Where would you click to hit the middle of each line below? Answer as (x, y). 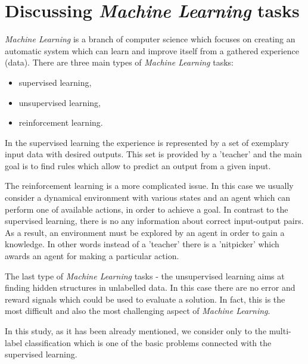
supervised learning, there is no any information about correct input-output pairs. (154, 221)
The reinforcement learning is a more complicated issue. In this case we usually (149, 186)
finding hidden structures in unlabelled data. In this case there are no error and (150, 287)
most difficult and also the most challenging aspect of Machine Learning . (138, 311)
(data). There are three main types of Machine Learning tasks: (119, 62)
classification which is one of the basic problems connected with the (148, 342)
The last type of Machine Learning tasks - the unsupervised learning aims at (145, 276)
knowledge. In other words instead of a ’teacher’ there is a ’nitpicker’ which (142, 244)
